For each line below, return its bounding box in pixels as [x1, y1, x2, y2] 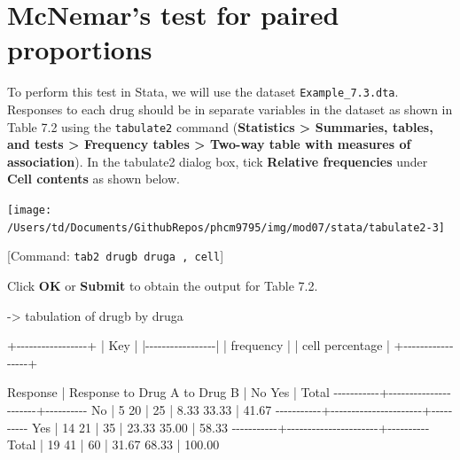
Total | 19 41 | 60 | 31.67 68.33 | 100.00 [7, 435, 220, 454]
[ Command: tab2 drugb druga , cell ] [7, 246, 224, 265]
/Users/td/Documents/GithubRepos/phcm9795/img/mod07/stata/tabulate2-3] [7, 221, 445, 234]
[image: [7, 204, 52, 216]
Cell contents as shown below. [7, 169, 180, 188]
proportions [7, 31, 152, 67]
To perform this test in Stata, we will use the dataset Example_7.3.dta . [7, 82, 399, 101]
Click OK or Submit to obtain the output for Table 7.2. [7, 276, 318, 294]
